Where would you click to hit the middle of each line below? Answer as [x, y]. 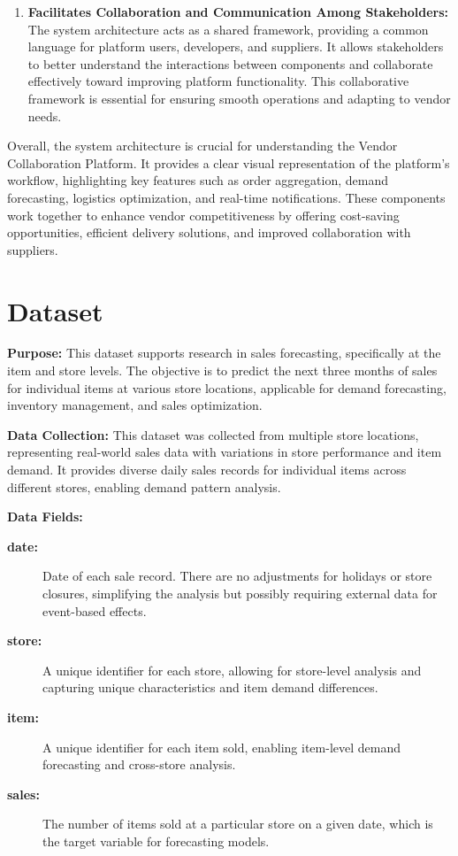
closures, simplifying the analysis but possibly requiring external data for [240, 593]
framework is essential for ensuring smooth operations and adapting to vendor [239, 98]
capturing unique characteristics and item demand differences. [210, 687]
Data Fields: [45, 517]
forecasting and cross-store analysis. [139, 764]
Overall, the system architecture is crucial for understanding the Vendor [202, 146]
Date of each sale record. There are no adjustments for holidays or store [237, 576]
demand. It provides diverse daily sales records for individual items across [207, 469]
